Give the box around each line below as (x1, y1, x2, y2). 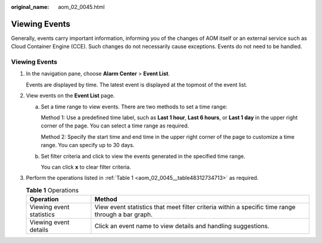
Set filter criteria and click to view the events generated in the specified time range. (41, 152, 246, 160)
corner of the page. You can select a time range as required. (41, 122, 189, 129)
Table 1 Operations (26, 186, 79, 194)
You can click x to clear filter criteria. (41, 163, 131, 170)
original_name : (11, 4, 49, 10)
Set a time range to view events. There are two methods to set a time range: (41, 103, 228, 110)
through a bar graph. (94, 210, 153, 219)
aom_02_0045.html (58, 4, 105, 10)
